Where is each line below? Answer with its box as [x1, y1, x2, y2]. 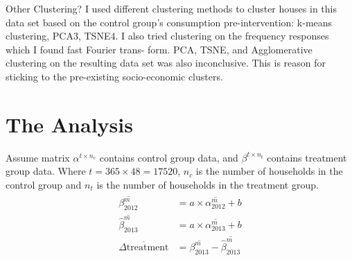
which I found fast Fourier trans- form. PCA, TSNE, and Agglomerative [6, 42, 313, 56]
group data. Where [6, 164, 86, 178]
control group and [6, 177, 82, 191]
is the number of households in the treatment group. [96, 177, 319, 191]
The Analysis [6, 110, 133, 138]
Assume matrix [6, 150, 70, 164]
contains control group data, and [99, 150, 238, 164]
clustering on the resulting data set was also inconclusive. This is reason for [6, 55, 326, 70]
